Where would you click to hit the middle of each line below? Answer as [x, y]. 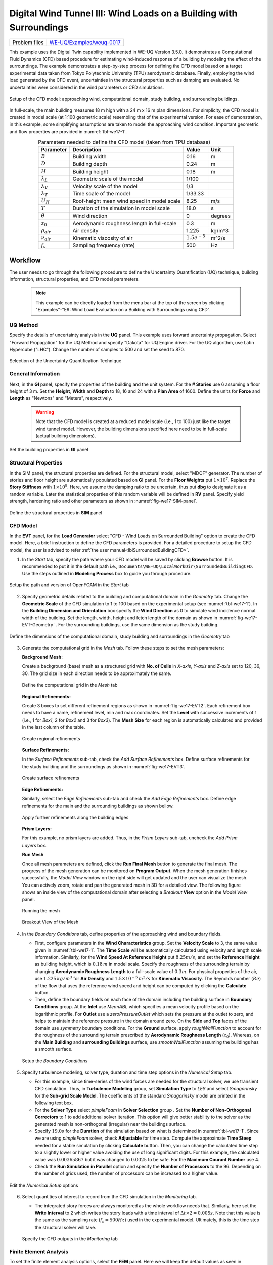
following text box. [54, 1103]
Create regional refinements [51, 738]
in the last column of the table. [54, 727]
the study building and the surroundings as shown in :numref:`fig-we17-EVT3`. [104, 766]
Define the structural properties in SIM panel [56, 513]
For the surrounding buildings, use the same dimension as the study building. [139, 624]
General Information [35, 374]
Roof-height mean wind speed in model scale [126, 201]
